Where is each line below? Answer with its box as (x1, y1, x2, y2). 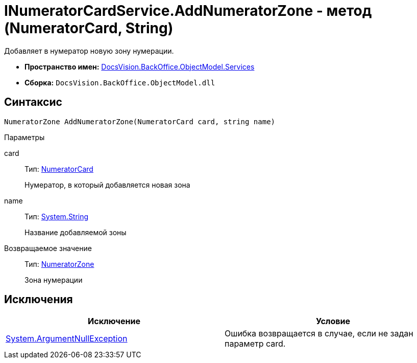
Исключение (88, 316, 140, 327)
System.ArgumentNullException (6, 333, 128, 344)
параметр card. (225, 338, 286, 349)
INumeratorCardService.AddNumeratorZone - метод (4, 2, 372, 19)
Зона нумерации (24, 275, 83, 284)
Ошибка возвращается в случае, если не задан (225, 328, 413, 339)
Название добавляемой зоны (24, 228, 127, 237)
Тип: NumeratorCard (24, 164, 93, 173)
